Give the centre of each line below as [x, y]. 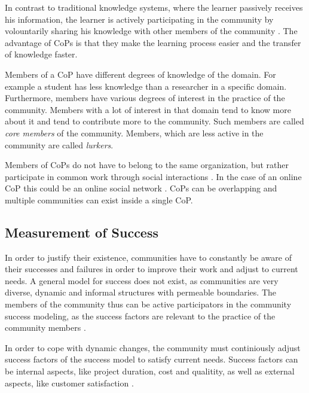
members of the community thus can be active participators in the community [148, 304]
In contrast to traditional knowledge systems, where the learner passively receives [154, 7]
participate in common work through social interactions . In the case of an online [153, 176]
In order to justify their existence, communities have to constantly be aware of [148, 257]
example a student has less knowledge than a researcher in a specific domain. [146, 86]
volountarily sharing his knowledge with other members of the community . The [151, 31]
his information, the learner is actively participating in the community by [139, 19]
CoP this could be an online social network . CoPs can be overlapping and [141, 188]
